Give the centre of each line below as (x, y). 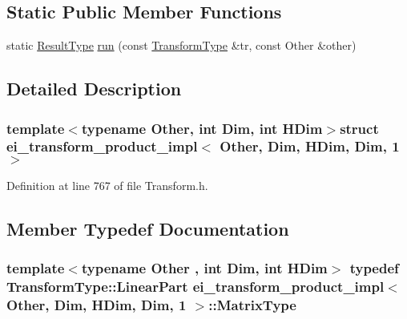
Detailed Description (94, 89)
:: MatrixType (252, 304)
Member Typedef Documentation (148, 228)
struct (359, 128)
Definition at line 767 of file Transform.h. (107, 185)
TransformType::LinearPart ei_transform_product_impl (195, 286)
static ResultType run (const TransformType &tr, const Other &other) (181, 45)
